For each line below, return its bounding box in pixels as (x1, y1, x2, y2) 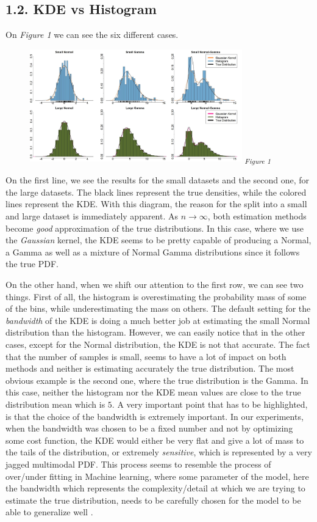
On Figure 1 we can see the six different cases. (5, 28, 179, 41)
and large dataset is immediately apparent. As (5, 210, 179, 222)
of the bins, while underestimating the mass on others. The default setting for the (5, 302, 311, 315)
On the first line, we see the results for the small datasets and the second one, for (5, 174, 310, 186)
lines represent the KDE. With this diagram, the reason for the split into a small (5, 197, 307, 210)
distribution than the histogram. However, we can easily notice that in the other (5, 326, 305, 339)
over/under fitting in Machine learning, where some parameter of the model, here (5, 469, 309, 482)
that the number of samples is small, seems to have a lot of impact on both (5, 350, 287, 362)
